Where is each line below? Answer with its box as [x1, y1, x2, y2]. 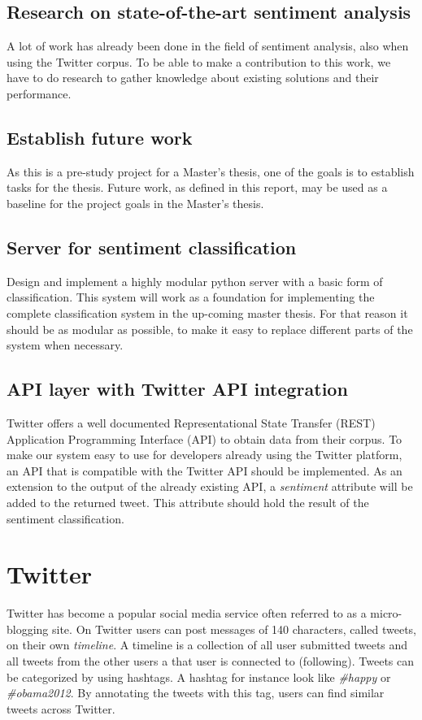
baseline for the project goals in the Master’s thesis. [7, 194, 264, 211]
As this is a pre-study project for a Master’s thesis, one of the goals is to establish [7, 163, 415, 180]
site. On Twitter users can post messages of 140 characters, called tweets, [52, 620, 416, 637]
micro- [370, 605, 402, 622]
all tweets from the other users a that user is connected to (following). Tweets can [7, 653, 415, 669]
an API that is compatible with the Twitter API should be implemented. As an [7, 462, 402, 479]
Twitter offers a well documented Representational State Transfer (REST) [7, 414, 376, 431]
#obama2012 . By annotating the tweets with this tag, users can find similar [7, 684, 385, 701]
